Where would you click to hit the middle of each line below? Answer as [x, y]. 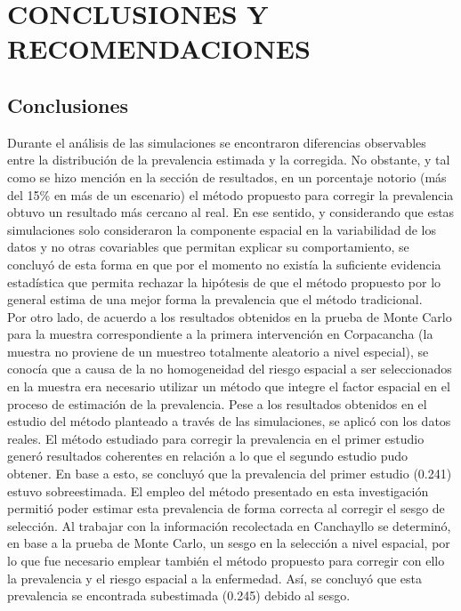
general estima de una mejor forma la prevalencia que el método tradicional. [215, 299]
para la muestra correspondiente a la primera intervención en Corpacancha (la [220, 334]
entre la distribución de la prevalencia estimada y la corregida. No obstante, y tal [229, 160]
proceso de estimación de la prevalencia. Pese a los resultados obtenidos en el [217, 403]
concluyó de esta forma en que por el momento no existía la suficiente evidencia [224, 264]
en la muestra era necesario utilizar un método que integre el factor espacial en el [229, 386]
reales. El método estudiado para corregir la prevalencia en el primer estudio [216, 438]
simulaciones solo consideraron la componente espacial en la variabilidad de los [222, 229]
